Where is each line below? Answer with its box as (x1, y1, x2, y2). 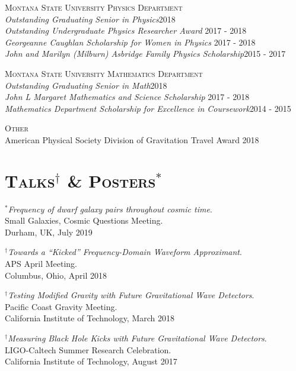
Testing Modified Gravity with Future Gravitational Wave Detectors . (8, 289, 254, 301)
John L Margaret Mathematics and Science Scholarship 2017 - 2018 (5, 91, 250, 103)
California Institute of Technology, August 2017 (5, 355, 177, 367)
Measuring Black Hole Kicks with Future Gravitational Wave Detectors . (8, 332, 267, 344)
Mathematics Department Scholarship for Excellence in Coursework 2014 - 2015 (5, 102, 291, 114)
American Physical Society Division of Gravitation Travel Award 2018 (5, 133, 259, 146)
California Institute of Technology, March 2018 (5, 312, 175, 324)
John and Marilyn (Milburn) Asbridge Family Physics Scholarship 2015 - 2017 (5, 47, 286, 60)
